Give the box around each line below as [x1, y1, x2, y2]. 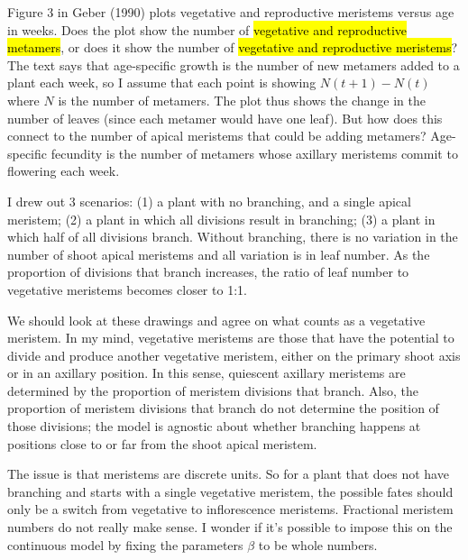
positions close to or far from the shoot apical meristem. [7, 434, 317, 453]
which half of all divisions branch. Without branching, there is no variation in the [7, 227, 458, 246]
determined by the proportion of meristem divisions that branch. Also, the [7, 381, 418, 399]
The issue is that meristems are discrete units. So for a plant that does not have [7, 464, 449, 483]
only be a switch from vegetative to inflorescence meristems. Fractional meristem [7, 500, 454, 519]
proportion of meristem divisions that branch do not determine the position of [7, 399, 439, 418]
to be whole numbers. [258, 535, 378, 554]
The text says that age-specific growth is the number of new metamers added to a [7, 55, 460, 74]
